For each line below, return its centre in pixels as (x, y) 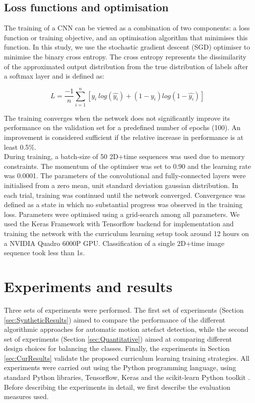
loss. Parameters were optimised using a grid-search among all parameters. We (122, 214)
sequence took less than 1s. (44, 253)
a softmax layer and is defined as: (54, 76)
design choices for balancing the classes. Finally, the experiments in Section (117, 348)
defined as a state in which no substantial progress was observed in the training (123, 204)
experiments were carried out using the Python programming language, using (120, 367)
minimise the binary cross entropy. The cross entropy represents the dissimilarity (125, 56)
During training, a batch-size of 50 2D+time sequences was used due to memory (125, 156)
